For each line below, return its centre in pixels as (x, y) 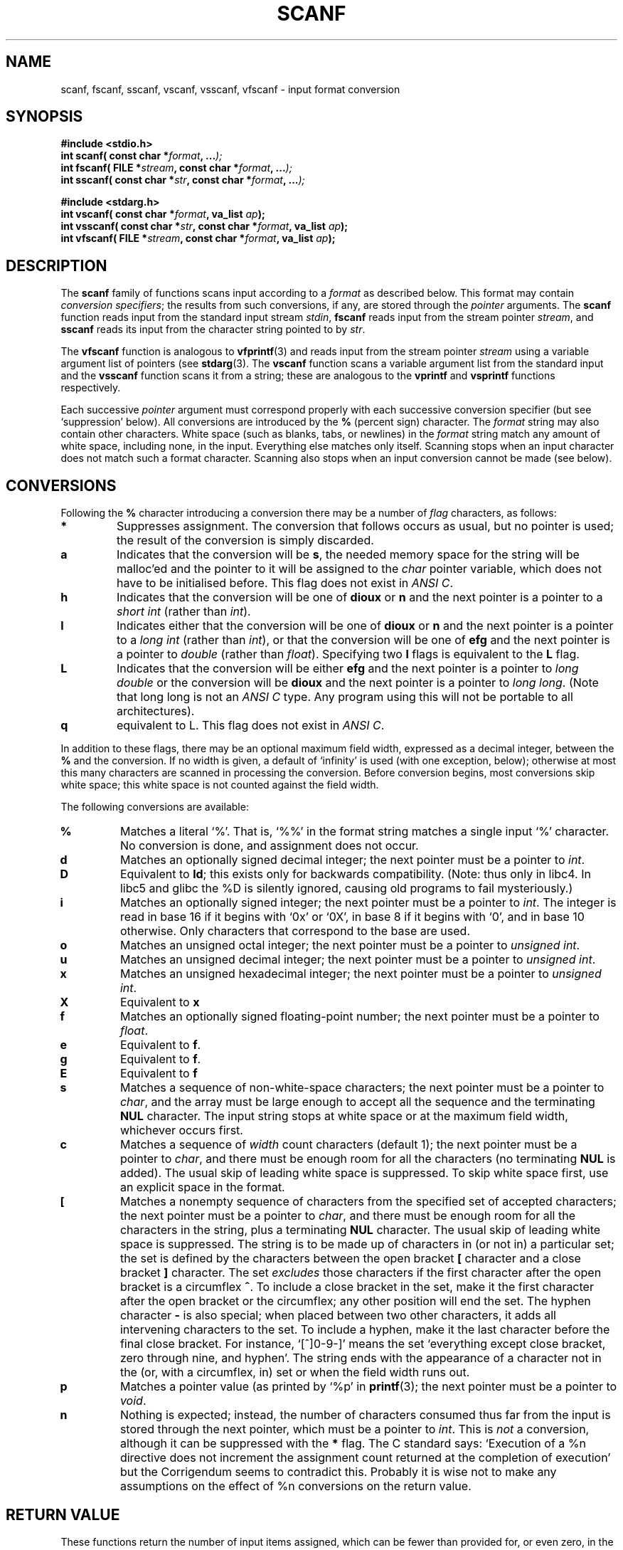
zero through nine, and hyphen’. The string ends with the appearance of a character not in (361, 1358)
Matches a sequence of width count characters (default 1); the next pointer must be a (348, 1145)
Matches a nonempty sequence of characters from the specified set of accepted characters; (368, 1202)
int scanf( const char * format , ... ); (142, 156)
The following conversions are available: (155, 807)
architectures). (155, 711)
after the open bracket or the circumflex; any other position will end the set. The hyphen (355, 1301)
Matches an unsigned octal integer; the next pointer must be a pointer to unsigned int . (350, 945)
